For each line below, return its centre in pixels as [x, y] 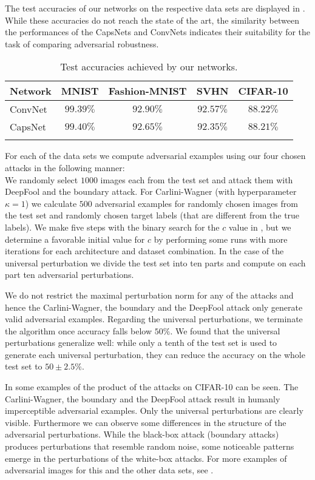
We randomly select [42, 179]
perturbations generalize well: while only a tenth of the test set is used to [141, 343]
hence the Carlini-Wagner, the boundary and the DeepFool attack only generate [154, 307]
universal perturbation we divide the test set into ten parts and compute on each [155, 262]
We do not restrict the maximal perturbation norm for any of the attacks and [149, 295]
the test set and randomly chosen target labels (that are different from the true [152, 215]
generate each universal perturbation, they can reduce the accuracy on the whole [155, 354]
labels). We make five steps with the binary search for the [112, 227]
